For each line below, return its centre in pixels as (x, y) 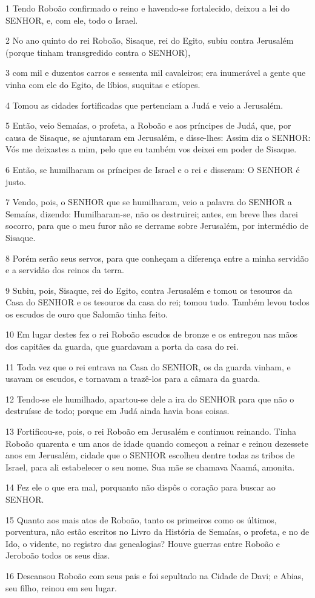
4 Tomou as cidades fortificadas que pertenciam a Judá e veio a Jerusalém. (144, 105)
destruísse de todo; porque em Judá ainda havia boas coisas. (118, 411)
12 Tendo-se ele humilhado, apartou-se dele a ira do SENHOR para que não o (150, 399)
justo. (16, 181)
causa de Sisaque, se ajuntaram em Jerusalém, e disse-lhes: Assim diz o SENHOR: (158, 137)
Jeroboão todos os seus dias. (58, 555)
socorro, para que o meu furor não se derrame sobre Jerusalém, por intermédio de (157, 226)
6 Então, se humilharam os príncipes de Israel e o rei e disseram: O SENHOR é (153, 169)
